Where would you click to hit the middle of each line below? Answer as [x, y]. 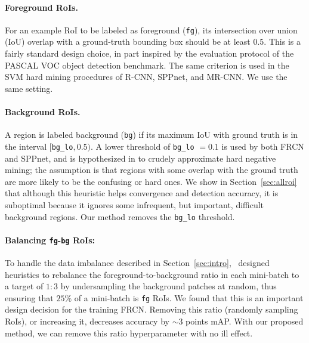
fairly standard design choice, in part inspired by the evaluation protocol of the [149, 53]
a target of [24, 286]
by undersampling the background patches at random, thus [169, 286]
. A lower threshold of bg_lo [143, 146]
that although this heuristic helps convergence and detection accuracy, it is [142, 193]
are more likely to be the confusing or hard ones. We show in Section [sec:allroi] [151, 181]
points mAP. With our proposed [245, 321]
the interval [26, 146]
